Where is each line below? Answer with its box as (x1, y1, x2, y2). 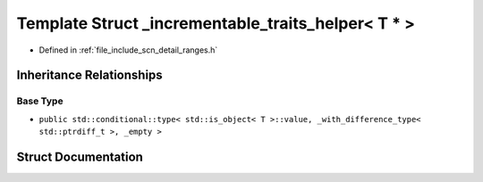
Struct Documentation (16, 149, 143, 164)
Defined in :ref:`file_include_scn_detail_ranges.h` (38, 45, 218, 55)
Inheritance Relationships (16, 68, 163, 83)
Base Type (16, 95, 64, 107)
